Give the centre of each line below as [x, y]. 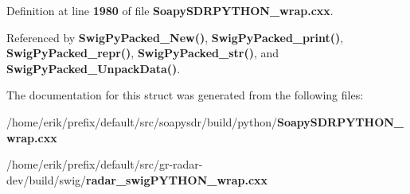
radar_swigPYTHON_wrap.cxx [177, 179]
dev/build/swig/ [47, 179]
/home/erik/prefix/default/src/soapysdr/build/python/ [142, 121]
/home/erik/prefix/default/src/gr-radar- [105, 164]
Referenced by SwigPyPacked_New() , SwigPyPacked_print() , [175, 37]
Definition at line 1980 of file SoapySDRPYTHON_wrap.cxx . [170, 10]
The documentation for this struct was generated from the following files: [185, 95]
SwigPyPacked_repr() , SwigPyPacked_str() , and [143, 53]
